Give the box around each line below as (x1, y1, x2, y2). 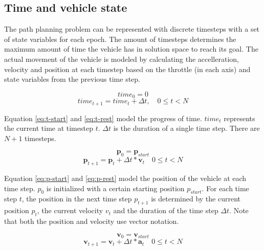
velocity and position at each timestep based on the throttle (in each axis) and (4, 63, 251, 74)
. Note (229, 205, 249, 216)
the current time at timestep (4, 123, 93, 133)
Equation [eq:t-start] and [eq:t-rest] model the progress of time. (4, 112, 202, 123)
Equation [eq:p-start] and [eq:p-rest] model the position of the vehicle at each (4, 173, 247, 184)
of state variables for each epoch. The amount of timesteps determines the (4, 33, 236, 44)
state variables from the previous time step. (4, 74, 141, 84)
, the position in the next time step (21, 193, 132, 204)
